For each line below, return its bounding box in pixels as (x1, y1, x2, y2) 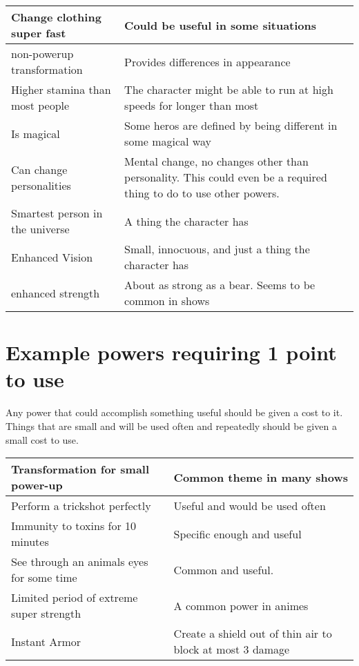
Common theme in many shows (173, 469, 349, 485)
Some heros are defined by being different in (124, 117, 338, 133)
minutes (11, 533, 49, 550)
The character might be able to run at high (124, 81, 333, 97)
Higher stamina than (11, 81, 111, 97)
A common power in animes (173, 597, 309, 614)
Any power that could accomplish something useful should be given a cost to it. (6, 405, 343, 420)
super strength (11, 605, 81, 622)
